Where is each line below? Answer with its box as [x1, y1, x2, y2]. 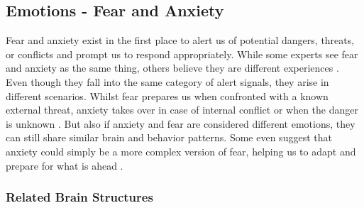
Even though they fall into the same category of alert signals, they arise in [6, 74, 329, 89]
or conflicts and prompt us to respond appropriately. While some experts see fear [6, 46, 358, 61]
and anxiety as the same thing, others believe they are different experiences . [6, 60, 339, 75]
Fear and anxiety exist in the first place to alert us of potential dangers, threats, [6, 33, 355, 48]
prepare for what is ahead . [6, 158, 123, 173]
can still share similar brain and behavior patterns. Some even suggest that [6, 130, 332, 145]
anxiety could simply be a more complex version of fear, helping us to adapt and [6, 143, 356, 158]
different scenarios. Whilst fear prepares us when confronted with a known [6, 88, 329, 103]
